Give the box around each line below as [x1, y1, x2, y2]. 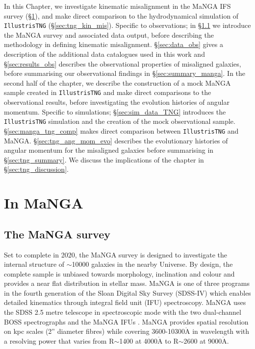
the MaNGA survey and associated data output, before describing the [4, 29, 214, 40]
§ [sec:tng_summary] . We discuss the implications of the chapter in [4, 154, 204, 164]
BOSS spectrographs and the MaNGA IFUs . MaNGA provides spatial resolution [4, 316, 249, 326]
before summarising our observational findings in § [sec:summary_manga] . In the [4, 68, 246, 78]
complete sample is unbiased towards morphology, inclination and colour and [4, 268, 235, 279]
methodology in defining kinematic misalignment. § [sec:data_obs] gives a [4, 39, 223, 49]
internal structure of [4, 259, 65, 269]
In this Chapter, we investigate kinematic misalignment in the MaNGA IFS [4, 1, 231, 11]
